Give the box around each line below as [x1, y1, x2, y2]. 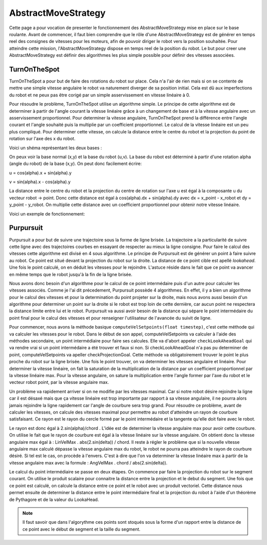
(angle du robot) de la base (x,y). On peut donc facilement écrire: [9, 161, 142, 167]
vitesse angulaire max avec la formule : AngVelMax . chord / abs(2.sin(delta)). [9, 460, 168, 465]
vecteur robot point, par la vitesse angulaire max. [9, 379, 109, 385]
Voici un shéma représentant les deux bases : [9, 145, 102, 151]
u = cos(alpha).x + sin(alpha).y [9, 169, 72, 175]
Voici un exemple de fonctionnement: [9, 210, 85, 217]
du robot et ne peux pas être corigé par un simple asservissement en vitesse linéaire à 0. [9, 92, 190, 98]
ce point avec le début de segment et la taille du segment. [22, 526, 141, 532]
